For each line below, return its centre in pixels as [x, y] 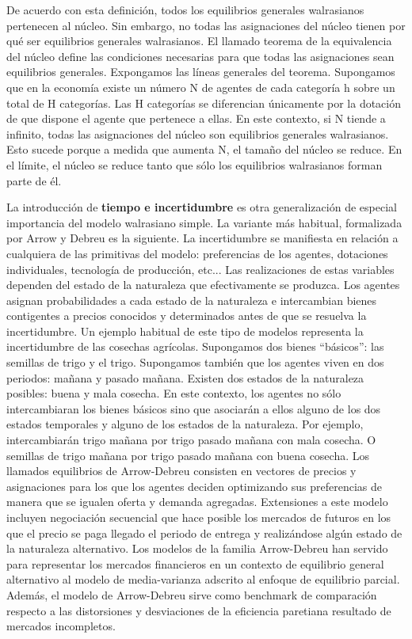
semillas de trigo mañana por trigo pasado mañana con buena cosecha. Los [188, 455]
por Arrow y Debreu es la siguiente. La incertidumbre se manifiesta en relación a [202, 238]
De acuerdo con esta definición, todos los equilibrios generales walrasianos [185, 10]
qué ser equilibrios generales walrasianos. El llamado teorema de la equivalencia [199, 41]
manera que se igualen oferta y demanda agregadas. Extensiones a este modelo [197, 502]
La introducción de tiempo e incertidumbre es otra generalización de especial [202, 207]
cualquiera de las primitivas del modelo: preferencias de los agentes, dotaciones [197, 253]
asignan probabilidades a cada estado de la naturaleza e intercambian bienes [192, 300]
